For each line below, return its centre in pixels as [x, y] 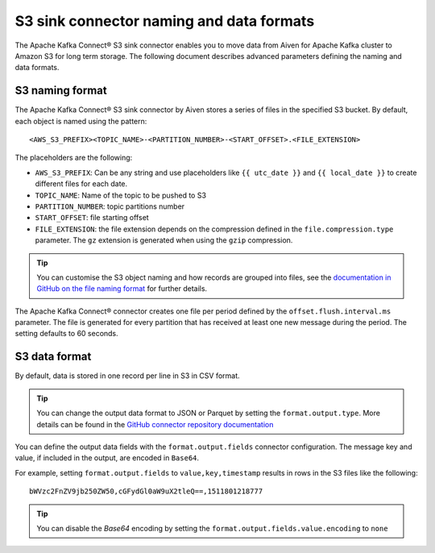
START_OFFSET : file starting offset [92, 218]
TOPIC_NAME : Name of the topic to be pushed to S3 [121, 195]
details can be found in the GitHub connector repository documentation [155, 424]
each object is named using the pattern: [81, 121]
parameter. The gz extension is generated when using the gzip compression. [164, 240]
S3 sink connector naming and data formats [165, 21]
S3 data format [53, 357]
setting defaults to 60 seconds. [66, 334]
